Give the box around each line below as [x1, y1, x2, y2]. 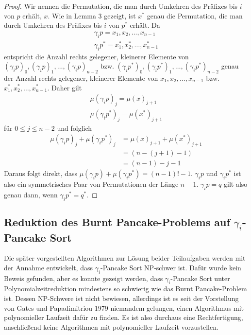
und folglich [57, 123, 92, 133]
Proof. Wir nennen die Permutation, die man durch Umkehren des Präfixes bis [4, 1, 238, 11]
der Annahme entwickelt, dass [4, 262, 93, 272]
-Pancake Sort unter [170, 273, 230, 283]
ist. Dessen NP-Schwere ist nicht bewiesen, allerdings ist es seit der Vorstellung [4, 293, 239, 303]
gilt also [224, 179, 248, 189]
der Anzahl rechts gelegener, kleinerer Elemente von [4, 72, 158, 83]
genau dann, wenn [4, 190, 58, 200]
